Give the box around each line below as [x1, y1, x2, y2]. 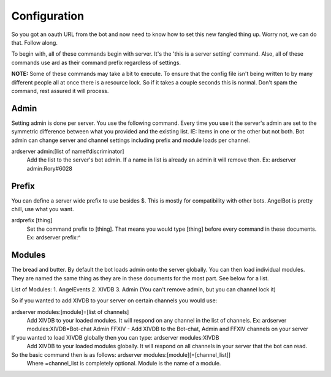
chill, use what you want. [11, 206, 74, 213]
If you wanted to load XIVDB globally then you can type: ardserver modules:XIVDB [11, 334, 219, 341]
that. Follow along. [11, 39, 58, 46]
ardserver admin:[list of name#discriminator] [11, 147, 124, 155]
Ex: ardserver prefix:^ [26, 234, 81, 241]
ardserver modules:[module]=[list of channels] [11, 308, 129, 315]
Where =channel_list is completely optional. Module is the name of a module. [26, 360, 221, 367]
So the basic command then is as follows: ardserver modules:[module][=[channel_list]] [11, 351, 231, 358]
